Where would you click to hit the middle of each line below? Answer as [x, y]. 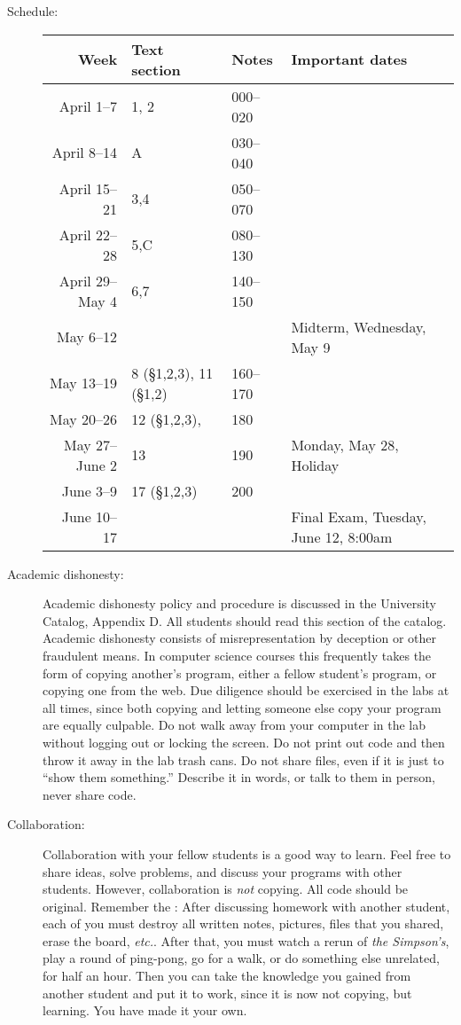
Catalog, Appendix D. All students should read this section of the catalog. [245, 620]
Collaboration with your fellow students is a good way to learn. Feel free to [247, 853]
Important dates [349, 59]
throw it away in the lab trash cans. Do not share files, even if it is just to [243, 759]
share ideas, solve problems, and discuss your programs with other [223, 871]
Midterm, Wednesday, [359, 326]
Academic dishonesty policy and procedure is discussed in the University [239, 603]
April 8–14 [85, 153]
